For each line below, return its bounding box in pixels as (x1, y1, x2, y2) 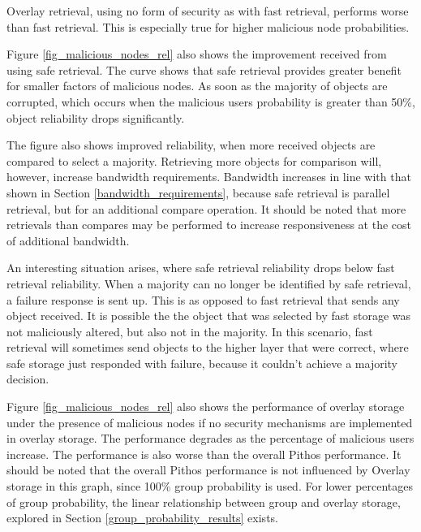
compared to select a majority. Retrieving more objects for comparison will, (6, 152, 382, 169)
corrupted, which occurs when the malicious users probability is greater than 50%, (6, 93, 415, 110)
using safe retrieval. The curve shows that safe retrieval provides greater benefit (6, 61, 402, 78)
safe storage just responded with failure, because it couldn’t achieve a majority (6, 354, 397, 371)
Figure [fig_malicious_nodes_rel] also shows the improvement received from (6, 45, 387, 63)
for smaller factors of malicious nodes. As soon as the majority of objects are (6, 77, 388, 94)
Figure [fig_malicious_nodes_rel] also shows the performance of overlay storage (6, 398, 405, 415)
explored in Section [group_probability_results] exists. (6, 509, 278, 526)
